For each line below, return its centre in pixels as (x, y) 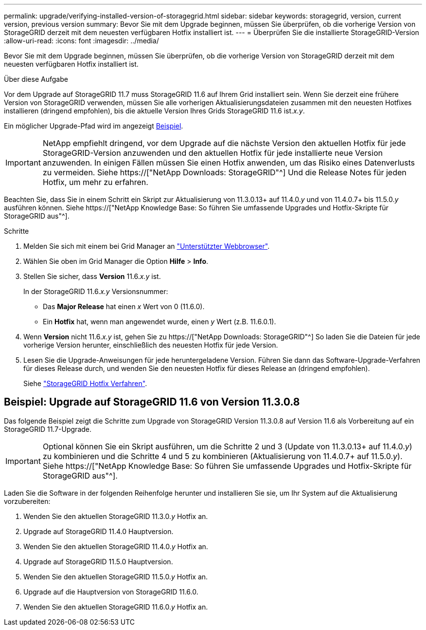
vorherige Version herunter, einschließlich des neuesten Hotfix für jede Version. (151, 345)
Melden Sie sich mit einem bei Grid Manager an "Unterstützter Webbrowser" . (147, 246)
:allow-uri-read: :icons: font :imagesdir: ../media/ (81, 41)
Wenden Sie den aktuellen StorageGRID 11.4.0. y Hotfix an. (116, 546)
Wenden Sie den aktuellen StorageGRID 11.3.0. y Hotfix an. (116, 516)
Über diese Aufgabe (36, 79)
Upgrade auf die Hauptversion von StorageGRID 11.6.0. (111, 592)
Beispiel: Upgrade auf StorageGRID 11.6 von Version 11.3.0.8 (152, 402)
